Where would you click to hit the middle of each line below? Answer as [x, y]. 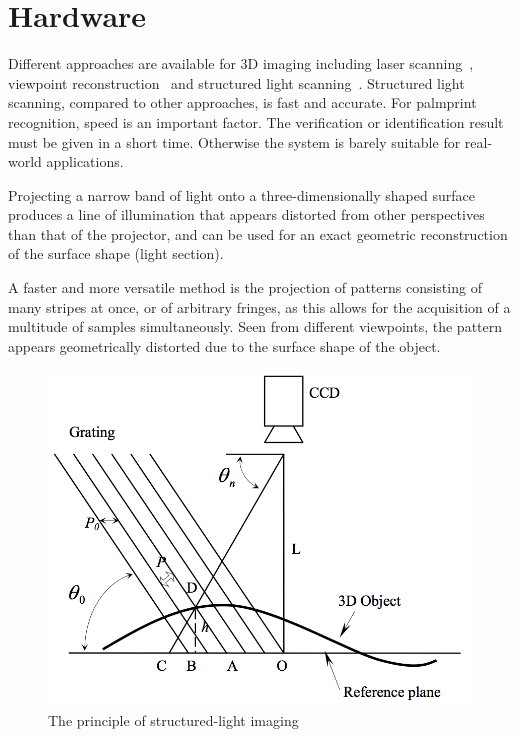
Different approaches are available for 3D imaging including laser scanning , [241, 63]
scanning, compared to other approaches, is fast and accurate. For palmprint [242, 102]
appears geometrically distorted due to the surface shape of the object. [224, 345]
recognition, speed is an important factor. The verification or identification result [256, 121]
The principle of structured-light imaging [173, 719]
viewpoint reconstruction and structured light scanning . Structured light [236, 82]
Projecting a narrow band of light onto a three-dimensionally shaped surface [241, 194]
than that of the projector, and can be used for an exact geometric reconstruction [258, 233]
